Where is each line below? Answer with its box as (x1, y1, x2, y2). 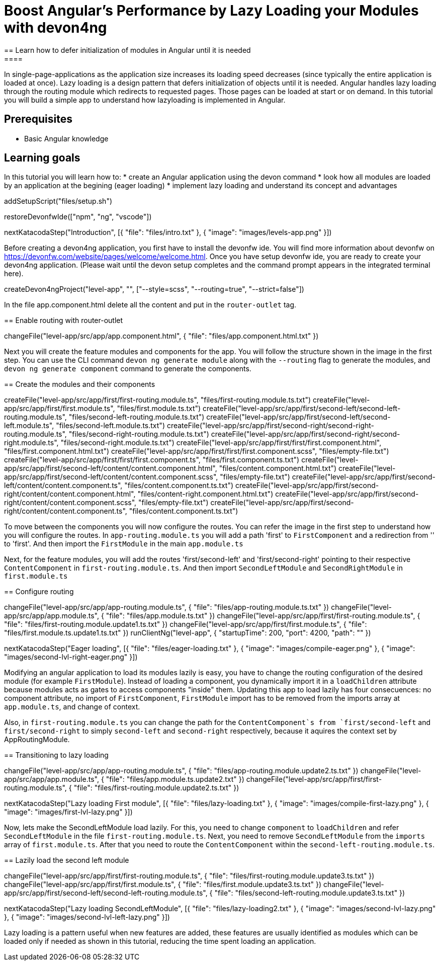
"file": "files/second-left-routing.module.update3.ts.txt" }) (214, 889, 405, 898)
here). (4, 269, 24, 278)
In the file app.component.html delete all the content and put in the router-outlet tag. (4, 300, 297, 309)
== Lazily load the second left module (4, 856, 129, 865)
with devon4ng (4, 19, 107, 36)
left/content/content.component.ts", (4, 481, 123, 490)
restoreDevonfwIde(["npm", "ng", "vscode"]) (4, 212, 152, 221)
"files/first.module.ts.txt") (117, 404, 201, 413)
